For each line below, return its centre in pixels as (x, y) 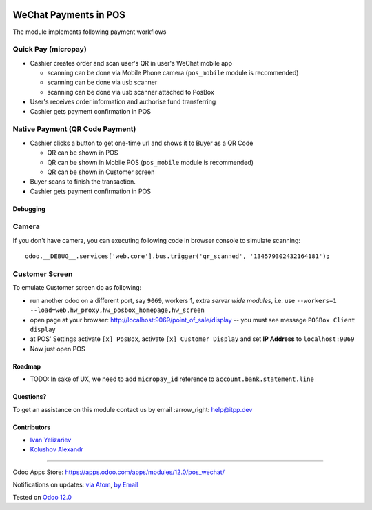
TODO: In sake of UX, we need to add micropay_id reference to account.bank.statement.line (172, 379)
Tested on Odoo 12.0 (42, 498)
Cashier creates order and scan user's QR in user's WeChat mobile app (131, 63)
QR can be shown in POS (83, 153)
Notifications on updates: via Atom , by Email (75, 485)
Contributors (32, 427)
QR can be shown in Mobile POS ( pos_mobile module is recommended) (151, 162)
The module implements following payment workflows (90, 32)
